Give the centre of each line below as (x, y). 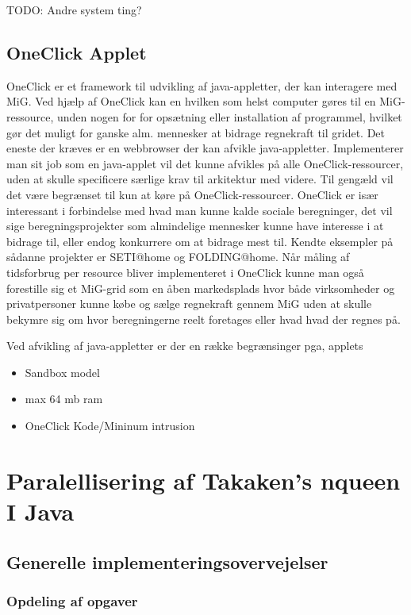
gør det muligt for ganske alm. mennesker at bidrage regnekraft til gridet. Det (196, 132)
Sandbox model (62, 372)
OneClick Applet (77, 52)
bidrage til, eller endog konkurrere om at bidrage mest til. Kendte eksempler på (200, 241)
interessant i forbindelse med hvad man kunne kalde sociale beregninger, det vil (200, 210)
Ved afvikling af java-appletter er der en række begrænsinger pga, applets (185, 346)
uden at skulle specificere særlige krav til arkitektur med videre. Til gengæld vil (200, 179)
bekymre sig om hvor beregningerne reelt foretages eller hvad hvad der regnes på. (204, 319)
